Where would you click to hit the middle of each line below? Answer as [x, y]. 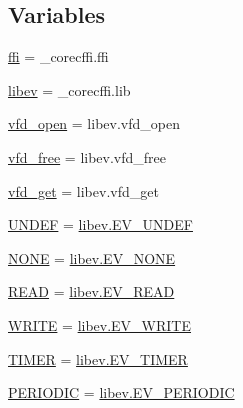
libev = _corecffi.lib [69, 89]
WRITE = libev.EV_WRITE [100, 324]
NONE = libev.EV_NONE [92, 257]
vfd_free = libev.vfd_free [87, 156]
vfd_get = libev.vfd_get [83, 190]
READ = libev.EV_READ [91, 291]
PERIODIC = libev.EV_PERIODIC [121, 392]
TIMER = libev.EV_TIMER [98, 358]
